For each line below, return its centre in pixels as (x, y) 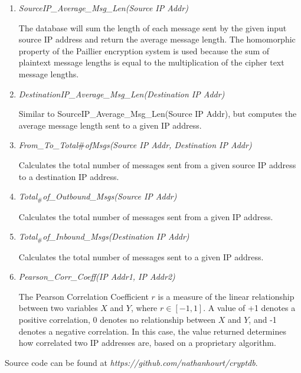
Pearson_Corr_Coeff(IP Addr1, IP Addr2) (97, 277)
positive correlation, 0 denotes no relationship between (117, 319)
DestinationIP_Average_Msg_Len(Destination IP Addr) (122, 94)
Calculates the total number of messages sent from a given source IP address (157, 164)
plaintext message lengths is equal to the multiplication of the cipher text (151, 62)
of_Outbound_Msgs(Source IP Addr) (110, 196)
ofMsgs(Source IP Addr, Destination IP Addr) (168, 145)
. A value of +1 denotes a (249, 308)
